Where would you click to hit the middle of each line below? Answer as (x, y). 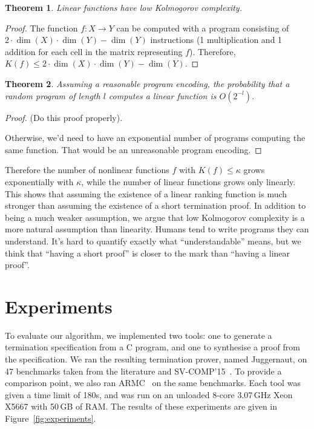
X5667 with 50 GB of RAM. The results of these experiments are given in (141, 406)
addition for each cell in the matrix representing (94, 51)
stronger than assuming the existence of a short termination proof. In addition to (155, 205)
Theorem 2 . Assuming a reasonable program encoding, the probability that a (147, 83)
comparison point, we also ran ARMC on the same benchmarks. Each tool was (153, 383)
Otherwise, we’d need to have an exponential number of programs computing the (155, 138)
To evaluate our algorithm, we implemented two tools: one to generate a (139, 335)
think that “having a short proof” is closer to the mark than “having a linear (148, 253)
